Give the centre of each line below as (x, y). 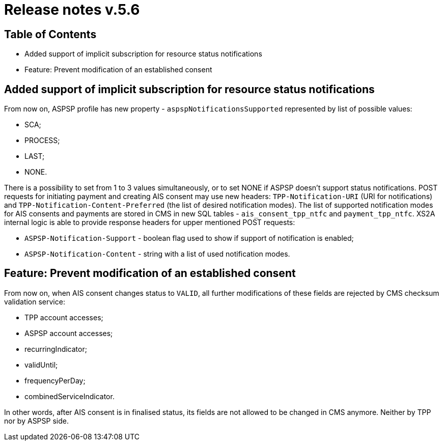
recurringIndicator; (56, 349)
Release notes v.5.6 (72, 10)
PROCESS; (42, 141)
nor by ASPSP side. (36, 421)
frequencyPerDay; (55, 380)
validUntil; (41, 365)
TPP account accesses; (64, 317)
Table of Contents (50, 34)
